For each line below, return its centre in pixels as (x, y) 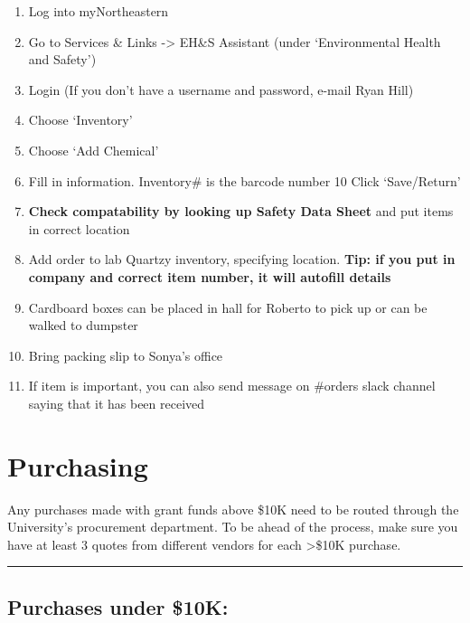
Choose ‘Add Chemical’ (94, 150)
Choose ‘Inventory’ (80, 120)
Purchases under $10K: (118, 606)
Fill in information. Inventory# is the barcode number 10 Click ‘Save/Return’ (244, 180)
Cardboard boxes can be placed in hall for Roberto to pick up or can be (228, 307)
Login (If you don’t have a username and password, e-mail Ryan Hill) (221, 89)
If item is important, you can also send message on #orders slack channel (232, 386)
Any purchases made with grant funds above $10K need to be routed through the (233, 509)
